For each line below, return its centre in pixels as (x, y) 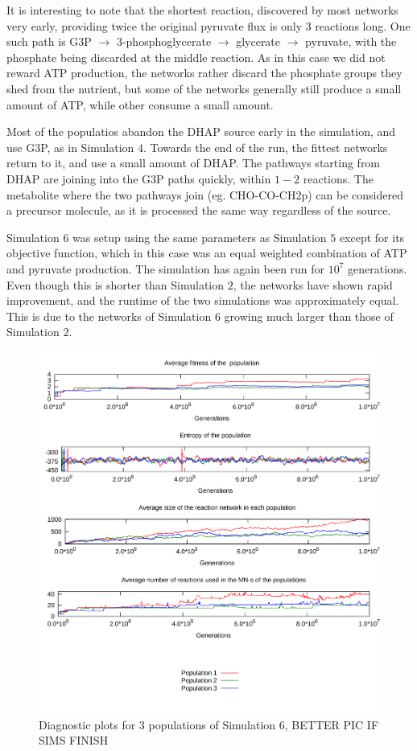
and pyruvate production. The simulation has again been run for (166, 268)
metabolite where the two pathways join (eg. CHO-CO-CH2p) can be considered (205, 194)
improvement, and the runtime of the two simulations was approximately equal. (203, 300)
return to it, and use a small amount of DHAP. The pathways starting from (194, 163)
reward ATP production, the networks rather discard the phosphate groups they (204, 73)
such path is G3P (49, 41)
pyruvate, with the (351, 41)
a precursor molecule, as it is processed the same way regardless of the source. (199, 210)
